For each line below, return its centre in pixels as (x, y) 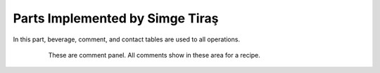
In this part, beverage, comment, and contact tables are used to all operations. (127, 39)
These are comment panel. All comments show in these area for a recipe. (154, 55)
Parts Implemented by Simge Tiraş (116, 18)
